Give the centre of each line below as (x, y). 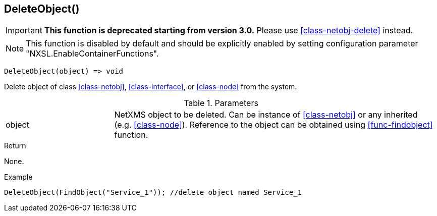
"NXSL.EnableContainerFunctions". (92, 54)
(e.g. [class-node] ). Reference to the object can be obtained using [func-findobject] (274, 125)
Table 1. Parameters (221, 103)
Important (24, 31)
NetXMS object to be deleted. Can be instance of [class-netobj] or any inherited (266, 115)
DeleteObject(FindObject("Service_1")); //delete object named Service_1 (153, 193)
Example (18, 177)
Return (15, 146)
